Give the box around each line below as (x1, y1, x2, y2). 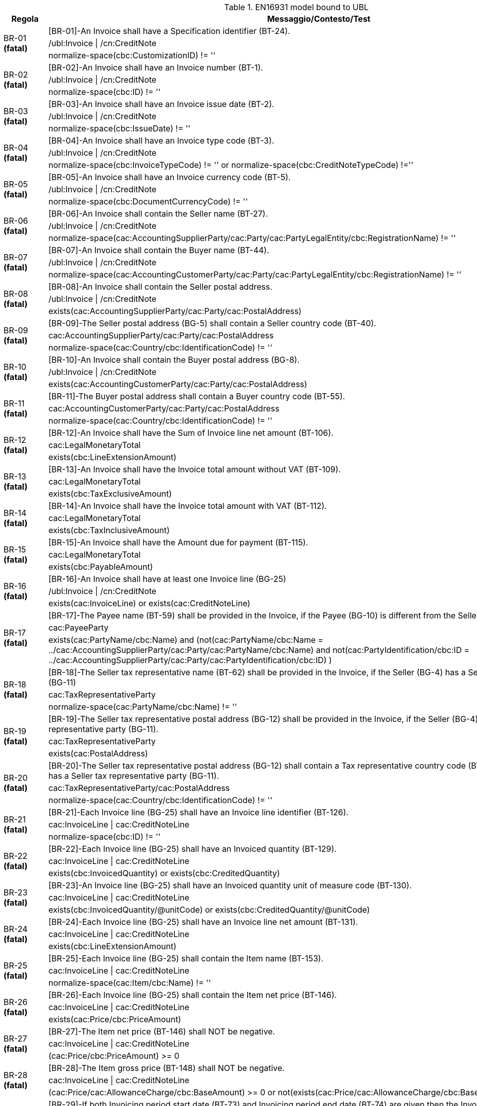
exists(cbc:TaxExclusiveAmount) (48, 489, 172, 499)
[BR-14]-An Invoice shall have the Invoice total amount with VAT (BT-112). (48, 501, 327, 511)
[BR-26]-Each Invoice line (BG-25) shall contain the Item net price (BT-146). (48, 990, 337, 1000)
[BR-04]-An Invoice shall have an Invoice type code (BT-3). (48, 135, 275, 146)
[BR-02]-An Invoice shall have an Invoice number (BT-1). (48, 62, 263, 73)
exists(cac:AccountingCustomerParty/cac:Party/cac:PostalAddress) (48, 379, 308, 389)
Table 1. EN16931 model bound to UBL (224, 2, 369, 12)
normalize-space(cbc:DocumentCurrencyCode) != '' (48, 196, 248, 206)
